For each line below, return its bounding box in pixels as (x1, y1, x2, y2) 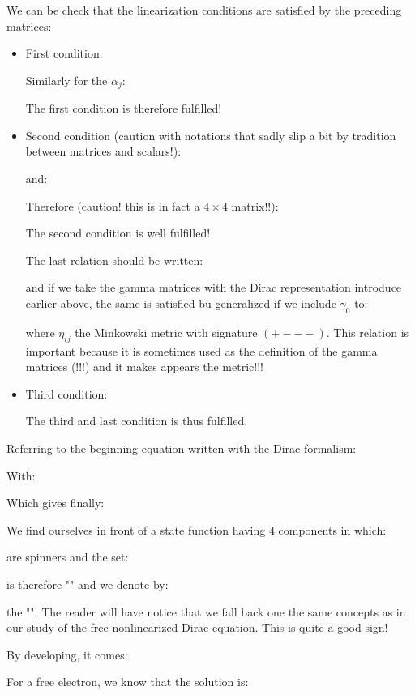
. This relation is (326, 323, 409, 340)
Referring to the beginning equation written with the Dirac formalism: (6, 439, 357, 456)
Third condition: (25, 385, 108, 402)
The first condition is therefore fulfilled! (25, 100, 222, 117)
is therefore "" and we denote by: (6, 575, 169, 592)
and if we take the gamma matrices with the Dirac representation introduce (25, 279, 402, 296)
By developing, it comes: (6, 646, 128, 663)
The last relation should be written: (25, 251, 203, 268)
